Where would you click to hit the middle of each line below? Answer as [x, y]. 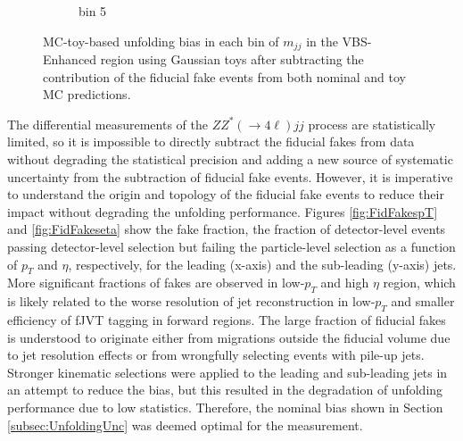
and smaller [423, 301]
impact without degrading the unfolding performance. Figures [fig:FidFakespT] [223, 211]
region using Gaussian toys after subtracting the [232, 59]
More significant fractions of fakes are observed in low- [156, 283]
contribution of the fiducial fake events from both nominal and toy [224, 76]
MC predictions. [87, 94]
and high [345, 283]
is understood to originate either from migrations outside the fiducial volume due [229, 337]
